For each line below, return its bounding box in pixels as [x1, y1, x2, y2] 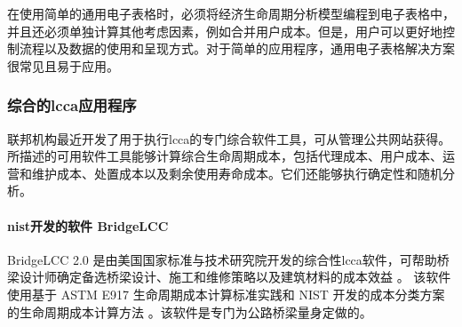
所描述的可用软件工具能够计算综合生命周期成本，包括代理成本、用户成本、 [7, 147, 442, 165]
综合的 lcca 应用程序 [7, 94, 137, 116]
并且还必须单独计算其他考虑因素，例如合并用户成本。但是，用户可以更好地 [7, 21, 442, 40]
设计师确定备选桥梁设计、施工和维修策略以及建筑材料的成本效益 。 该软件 [19, 267, 451, 286]
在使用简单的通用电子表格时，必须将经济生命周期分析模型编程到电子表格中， [7, 4, 455, 22]
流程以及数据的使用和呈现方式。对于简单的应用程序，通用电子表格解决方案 [19, 39, 455, 58]
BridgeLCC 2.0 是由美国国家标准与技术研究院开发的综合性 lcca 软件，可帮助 [7, 250, 437, 268]
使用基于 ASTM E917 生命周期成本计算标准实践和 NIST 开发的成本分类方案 [7, 284, 445, 303]
